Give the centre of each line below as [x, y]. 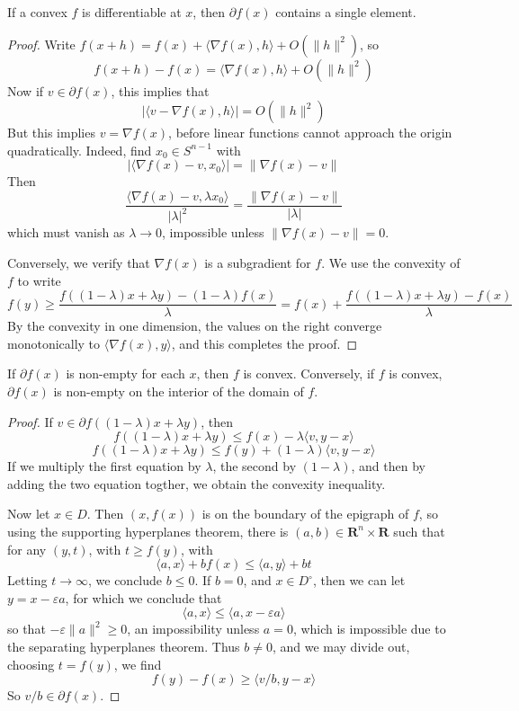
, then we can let [359, 580]
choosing [31, 664]
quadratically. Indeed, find [80, 150]
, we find [138, 664]
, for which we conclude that [143, 597]
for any [27, 549]
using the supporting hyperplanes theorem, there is [148, 531]
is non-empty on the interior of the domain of [179, 391]
